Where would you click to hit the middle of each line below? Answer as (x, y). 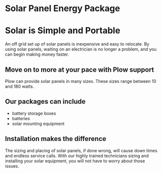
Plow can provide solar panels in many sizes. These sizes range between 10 (81, 81)
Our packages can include (45, 102)
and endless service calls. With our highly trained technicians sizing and (77, 156)
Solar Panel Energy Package (63, 8)
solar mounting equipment (38, 124)
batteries (21, 118)
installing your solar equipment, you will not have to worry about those (75, 161)
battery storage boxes (34, 113)
